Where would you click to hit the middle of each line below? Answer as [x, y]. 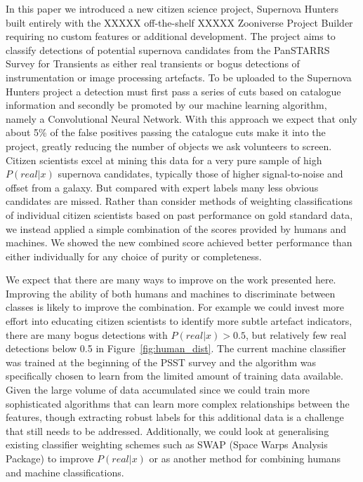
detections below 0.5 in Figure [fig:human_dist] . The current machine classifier [176, 348]
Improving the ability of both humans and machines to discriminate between [171, 293]
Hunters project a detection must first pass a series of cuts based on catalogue [173, 91]
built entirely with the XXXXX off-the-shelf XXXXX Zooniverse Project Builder [179, 22]
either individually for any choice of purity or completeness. [134, 256]
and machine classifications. [65, 472]
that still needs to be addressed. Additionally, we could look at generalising [167, 430]
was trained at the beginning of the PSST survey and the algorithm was [161, 362]
